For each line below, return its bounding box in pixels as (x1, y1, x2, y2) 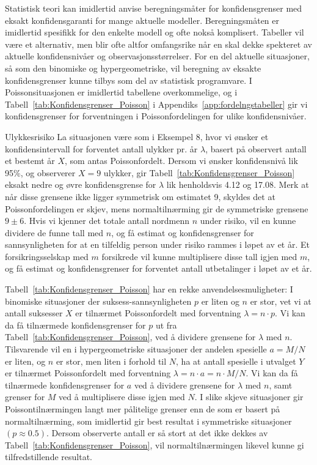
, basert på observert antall (205, 142, 307, 155)
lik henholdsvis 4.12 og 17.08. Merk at (166, 178, 309, 191)
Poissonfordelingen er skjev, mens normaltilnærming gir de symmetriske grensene (5, 202, 308, 215)
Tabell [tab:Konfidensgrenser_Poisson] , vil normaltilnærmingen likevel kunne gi (5, 438, 304, 451)
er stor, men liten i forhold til (56, 354, 167, 367)
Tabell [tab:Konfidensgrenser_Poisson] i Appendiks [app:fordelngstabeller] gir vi (5, 97, 308, 110)
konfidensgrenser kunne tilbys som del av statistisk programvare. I (5, 73, 252, 86)
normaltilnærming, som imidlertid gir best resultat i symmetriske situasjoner (5, 414, 292, 427)
